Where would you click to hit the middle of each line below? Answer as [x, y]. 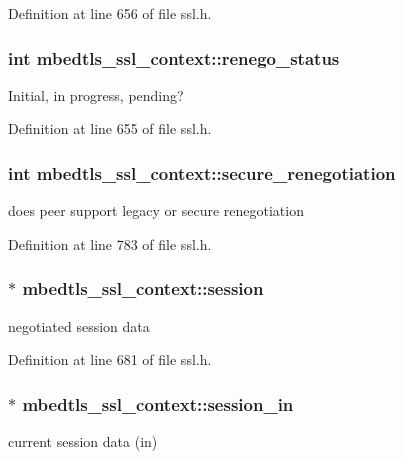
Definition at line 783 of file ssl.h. [110, 243]
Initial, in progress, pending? [96, 94]
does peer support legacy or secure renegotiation [156, 210]
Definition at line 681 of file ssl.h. [110, 359]
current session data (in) [83, 441]
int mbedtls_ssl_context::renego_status [174, 57]
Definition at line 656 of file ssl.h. [110, 13]
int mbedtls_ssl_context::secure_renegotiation [202, 172]
